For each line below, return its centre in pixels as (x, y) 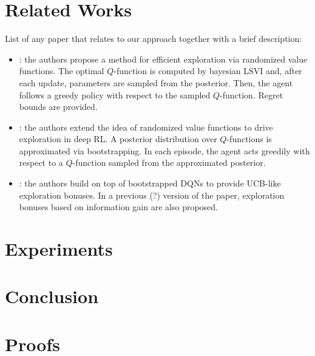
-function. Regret (252, 94)
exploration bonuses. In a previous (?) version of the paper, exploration (152, 195)
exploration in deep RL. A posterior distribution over (118, 139)
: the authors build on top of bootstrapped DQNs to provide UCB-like (150, 183)
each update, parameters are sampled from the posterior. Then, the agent (156, 82)
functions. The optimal (62, 71)
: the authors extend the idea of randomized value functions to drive (146, 127)
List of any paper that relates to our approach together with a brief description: (154, 39)
